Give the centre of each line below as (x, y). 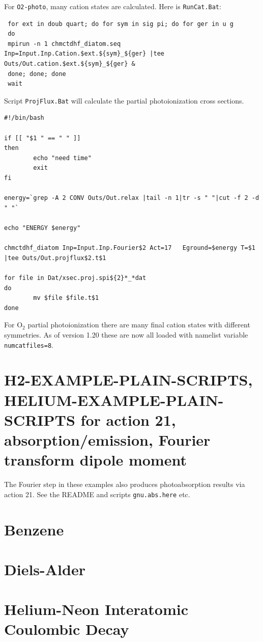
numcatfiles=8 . (29, 344)
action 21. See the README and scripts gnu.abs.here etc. (97, 494)
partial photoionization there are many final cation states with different (139, 325)
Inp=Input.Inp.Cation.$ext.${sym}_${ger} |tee (84, 54)
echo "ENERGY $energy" (42, 228)
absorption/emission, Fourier (107, 439)
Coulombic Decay (67, 629)
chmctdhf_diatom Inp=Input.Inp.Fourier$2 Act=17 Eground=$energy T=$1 (130, 248)
